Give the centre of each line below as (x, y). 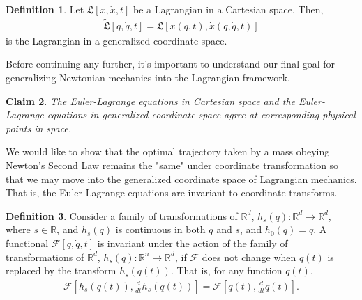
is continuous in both (160, 229)
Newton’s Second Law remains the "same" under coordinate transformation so (172, 165)
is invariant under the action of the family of (193, 243)
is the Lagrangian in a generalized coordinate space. (116, 40)
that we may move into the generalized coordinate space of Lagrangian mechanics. (181, 179)
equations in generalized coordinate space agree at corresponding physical (201, 115)
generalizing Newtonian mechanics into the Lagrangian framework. (148, 78)
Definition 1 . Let (45, 9)
